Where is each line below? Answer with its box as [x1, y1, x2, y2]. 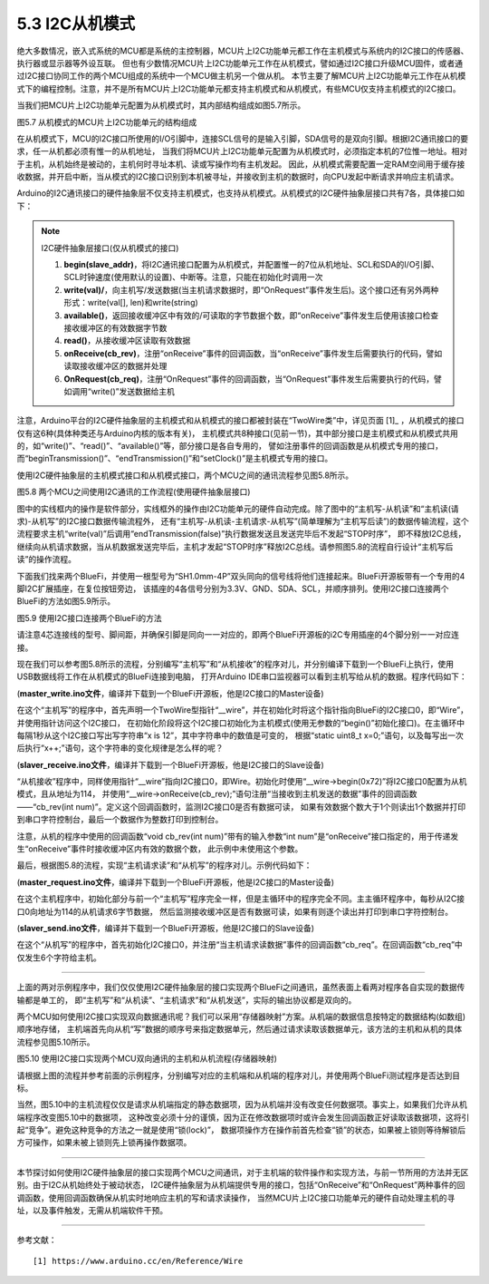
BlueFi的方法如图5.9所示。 [16, 596, 116, 607]
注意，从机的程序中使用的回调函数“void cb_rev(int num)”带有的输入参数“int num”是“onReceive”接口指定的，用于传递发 [16, 831, 459, 841]
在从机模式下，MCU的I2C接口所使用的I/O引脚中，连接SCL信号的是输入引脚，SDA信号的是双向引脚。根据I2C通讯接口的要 [16, 132, 469, 144]
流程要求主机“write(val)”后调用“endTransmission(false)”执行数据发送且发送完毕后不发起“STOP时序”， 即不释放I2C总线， [16, 529, 466, 540]
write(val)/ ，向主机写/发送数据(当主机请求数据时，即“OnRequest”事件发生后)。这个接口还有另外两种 [63, 284, 439, 295]
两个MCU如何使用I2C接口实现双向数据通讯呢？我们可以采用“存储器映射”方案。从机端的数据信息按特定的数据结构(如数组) [16, 1011, 466, 1022]
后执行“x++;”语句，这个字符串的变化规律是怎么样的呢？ [16, 743, 224, 754]
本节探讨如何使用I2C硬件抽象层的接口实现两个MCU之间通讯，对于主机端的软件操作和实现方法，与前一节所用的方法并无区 [16, 1166, 469, 1178]
